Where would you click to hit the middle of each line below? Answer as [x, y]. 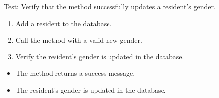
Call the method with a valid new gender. [79, 40]
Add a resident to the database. [64, 23]
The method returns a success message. [75, 73]
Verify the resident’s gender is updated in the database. [100, 56]
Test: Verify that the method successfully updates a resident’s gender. [110, 6]
